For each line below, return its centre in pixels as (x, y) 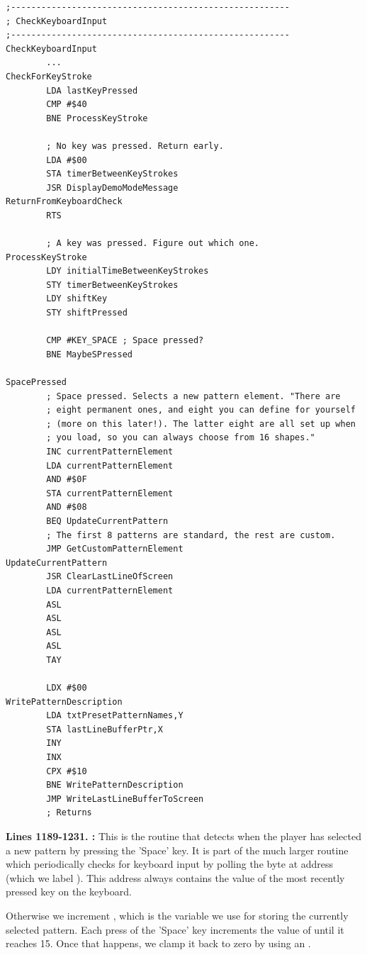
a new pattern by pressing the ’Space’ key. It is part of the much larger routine (177, 850)
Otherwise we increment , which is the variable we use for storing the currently (177, 915)
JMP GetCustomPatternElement (115, 549)
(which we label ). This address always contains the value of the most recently (175, 877)
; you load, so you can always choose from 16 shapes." (181, 438)
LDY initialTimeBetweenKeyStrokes (128, 271)
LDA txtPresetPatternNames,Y (115, 716)
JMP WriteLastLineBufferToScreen (125, 799)
